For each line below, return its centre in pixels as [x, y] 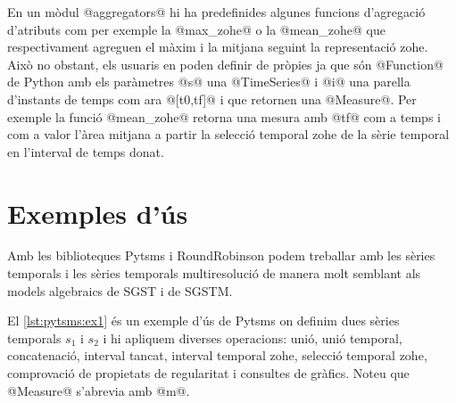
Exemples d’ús [98, 213]
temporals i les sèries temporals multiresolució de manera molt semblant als [214, 273]
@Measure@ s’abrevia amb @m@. [99, 390]
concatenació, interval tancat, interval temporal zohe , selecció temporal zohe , [217, 355]
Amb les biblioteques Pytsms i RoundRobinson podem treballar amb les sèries [221, 255]
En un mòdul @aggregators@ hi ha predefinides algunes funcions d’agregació [216, 12]
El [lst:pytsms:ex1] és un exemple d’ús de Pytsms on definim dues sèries [203, 321]
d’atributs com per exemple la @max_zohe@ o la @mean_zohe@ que [197, 29]
